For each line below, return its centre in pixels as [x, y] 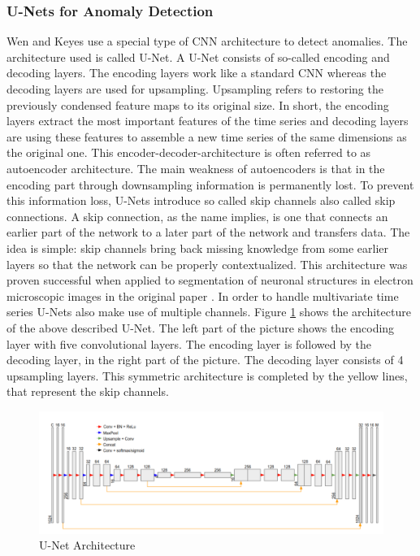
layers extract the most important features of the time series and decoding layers [208, 121]
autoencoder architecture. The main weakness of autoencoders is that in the [196, 168]
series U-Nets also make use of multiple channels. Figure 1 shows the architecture [209, 312]
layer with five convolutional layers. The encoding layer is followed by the [189, 343]
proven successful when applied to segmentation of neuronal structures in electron [210, 280]
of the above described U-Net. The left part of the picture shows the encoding [201, 327]
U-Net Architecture [87, 545]
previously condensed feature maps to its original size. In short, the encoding [198, 104]
